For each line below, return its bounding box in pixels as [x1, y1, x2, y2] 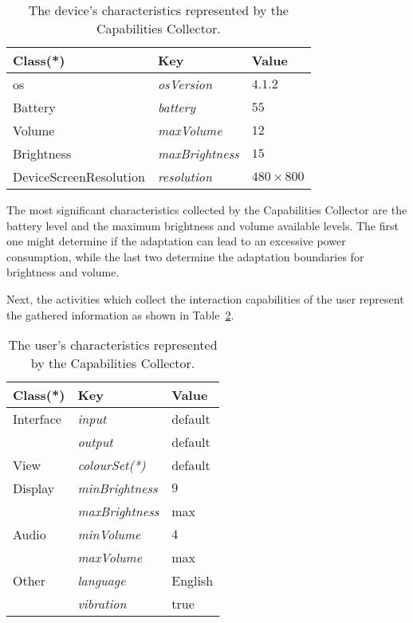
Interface [13, 409, 61, 429]
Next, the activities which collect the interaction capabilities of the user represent [6, 290, 404, 307]
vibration [77, 594, 127, 613]
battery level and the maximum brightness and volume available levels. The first [6, 217, 399, 233]
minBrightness [77, 479, 158, 498]
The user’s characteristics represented [8, 335, 218, 355]
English [171, 571, 214, 590]
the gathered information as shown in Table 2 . [6, 306, 234, 323]
